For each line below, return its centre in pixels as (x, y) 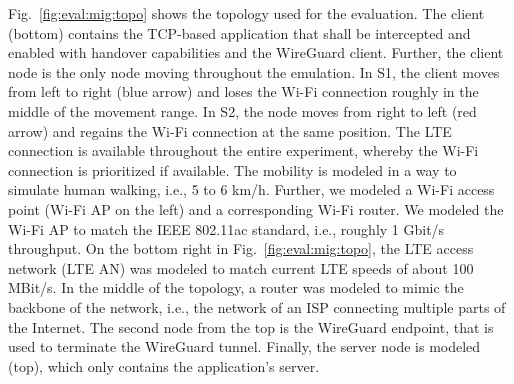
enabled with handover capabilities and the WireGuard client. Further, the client (256, 52)
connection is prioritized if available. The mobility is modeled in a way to (232, 169)
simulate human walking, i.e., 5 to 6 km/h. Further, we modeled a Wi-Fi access (251, 189)
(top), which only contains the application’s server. (164, 365)
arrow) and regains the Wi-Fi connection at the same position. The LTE (230, 130)
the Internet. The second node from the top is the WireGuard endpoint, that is (251, 326)
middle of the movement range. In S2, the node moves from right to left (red (242, 110)
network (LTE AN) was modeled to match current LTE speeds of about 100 (241, 267)
